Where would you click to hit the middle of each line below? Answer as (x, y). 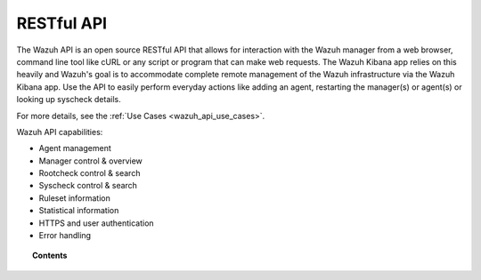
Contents (50, 256)
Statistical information (79, 211)
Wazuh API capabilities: (60, 132)
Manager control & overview (90, 161)
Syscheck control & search (88, 186)
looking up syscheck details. (69, 100)
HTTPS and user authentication (97, 223)
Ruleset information (74, 198)
